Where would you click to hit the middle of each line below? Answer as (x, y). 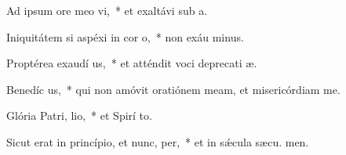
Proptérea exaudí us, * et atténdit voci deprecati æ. (132, 63)
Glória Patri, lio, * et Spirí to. (79, 115)
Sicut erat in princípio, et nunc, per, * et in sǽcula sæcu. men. (158, 141)
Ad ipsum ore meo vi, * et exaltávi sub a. (107, 10)
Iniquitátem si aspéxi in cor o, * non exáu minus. (125, 36)
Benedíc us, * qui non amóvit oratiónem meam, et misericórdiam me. (173, 89)
